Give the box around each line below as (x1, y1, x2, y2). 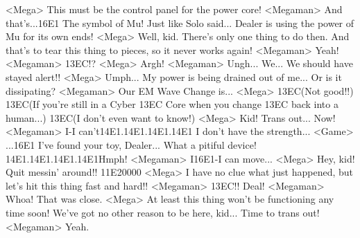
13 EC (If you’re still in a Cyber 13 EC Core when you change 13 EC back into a (6, 97, 338, 111)
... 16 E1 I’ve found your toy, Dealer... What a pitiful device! (6, 137, 257, 152)
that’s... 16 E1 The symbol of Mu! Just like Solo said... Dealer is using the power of (6, 15, 354, 30)
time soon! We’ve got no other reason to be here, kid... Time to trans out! (6, 205, 320, 219)
